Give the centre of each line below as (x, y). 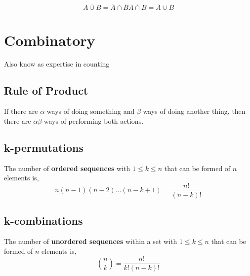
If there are (21, 111)
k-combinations (43, 221)
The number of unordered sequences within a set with (91, 241)
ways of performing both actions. (94, 121)
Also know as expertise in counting (57, 64)
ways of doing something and (91, 111)
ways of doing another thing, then (194, 111)
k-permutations (44, 147)
